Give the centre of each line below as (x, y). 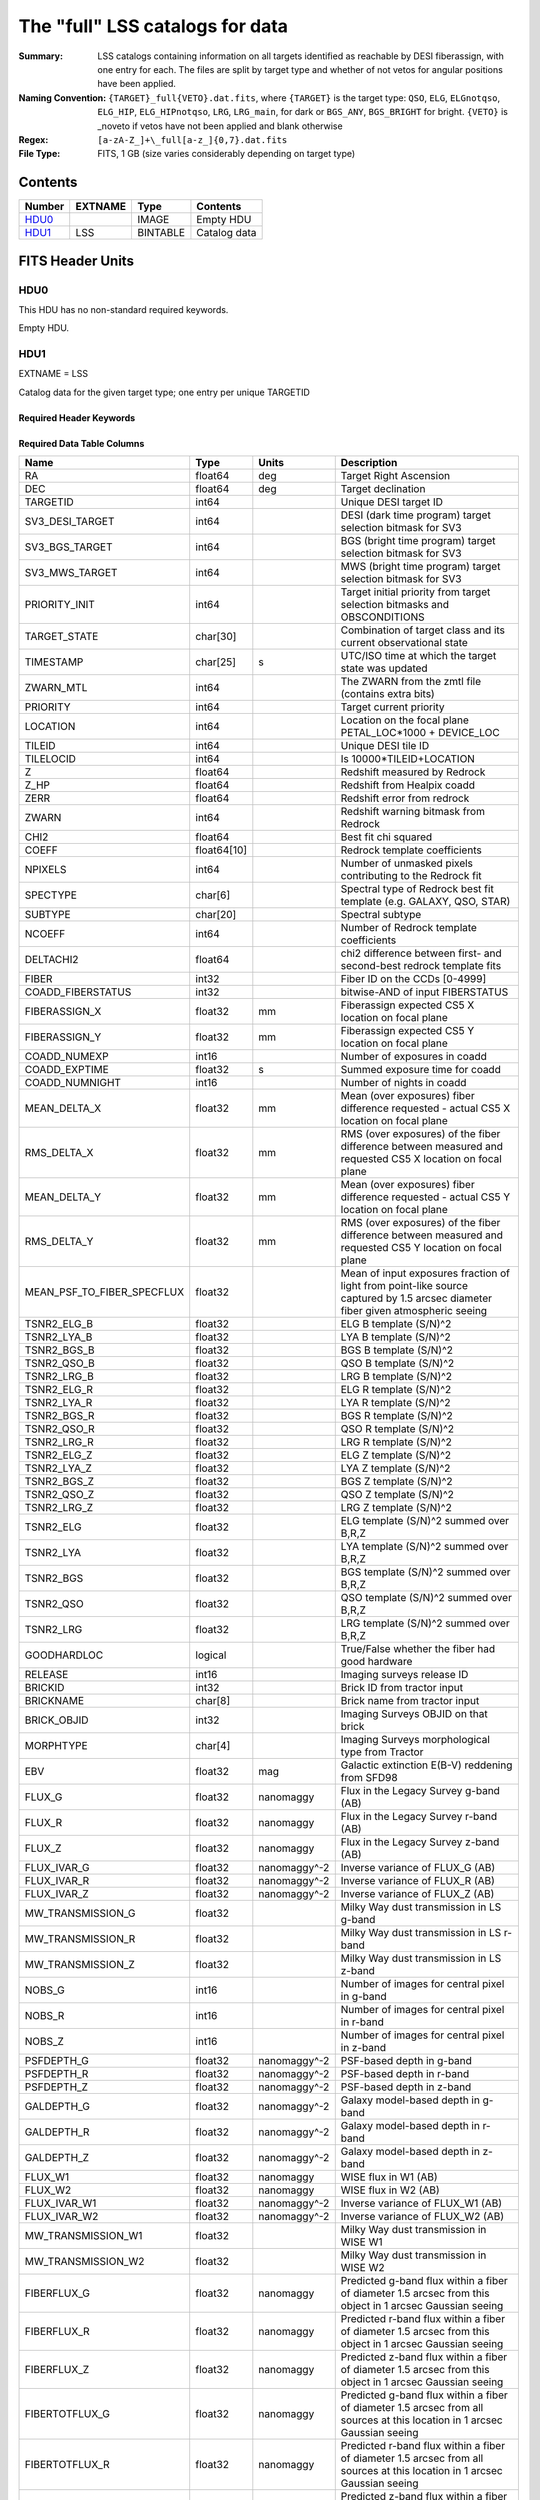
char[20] (216, 915)
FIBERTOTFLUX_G (67, 2414)
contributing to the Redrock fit (411, 876)
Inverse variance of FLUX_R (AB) (417, 1881)
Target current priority (392, 707)
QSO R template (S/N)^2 (397, 1429)
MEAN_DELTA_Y (63, 1197)
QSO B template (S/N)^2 (397, 1363)
